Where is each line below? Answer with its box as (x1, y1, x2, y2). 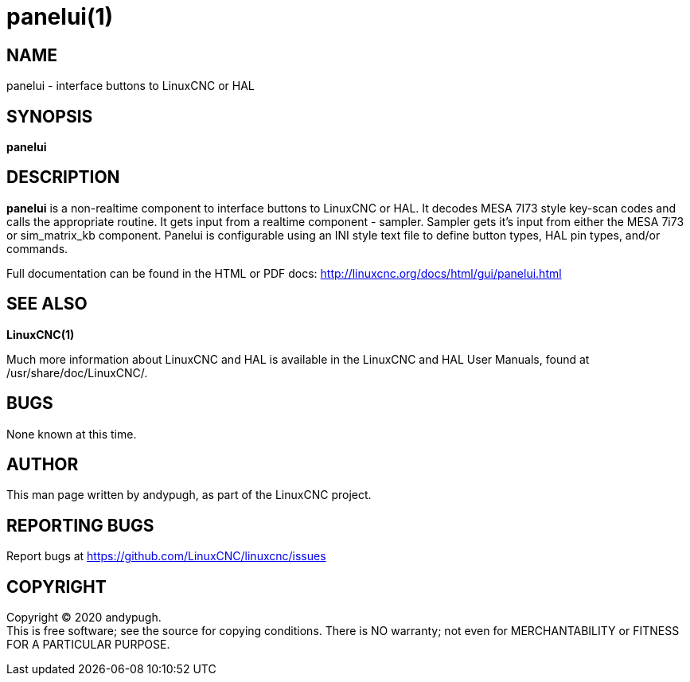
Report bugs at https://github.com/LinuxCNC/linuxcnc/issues (6, 549, 326, 563)
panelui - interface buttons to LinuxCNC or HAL (6, 79, 255, 93)
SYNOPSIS (6, 106, 93, 127)
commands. (6, 241, 68, 255)
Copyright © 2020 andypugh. (6, 610, 162, 625)
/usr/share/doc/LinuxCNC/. (6, 365, 148, 380)
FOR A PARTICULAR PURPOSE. (6, 637, 170, 652)
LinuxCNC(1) (6, 327, 75, 341)
